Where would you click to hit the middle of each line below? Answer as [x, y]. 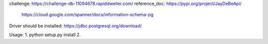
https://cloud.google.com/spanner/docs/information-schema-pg [88, 15]
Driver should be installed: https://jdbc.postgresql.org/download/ [75, 26]
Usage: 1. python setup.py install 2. [45, 35]
